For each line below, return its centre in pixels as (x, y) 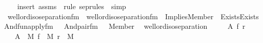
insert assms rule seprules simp (72, 6)
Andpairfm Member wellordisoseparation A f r (155, 26)
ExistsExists (240, 16)
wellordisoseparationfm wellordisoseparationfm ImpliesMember (110, 16)
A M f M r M (44, 36)
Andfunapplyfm (29, 26)
